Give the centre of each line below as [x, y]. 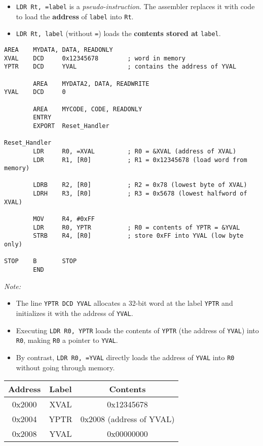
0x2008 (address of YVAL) [127, 419]
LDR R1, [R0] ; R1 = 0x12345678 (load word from [140, 160]
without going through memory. [65, 367]
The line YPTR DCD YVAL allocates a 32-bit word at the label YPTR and [124, 303]
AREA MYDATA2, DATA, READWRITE [91, 84]
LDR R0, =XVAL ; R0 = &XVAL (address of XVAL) [135, 151]
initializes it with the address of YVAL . [74, 313]
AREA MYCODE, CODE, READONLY [88, 109]
